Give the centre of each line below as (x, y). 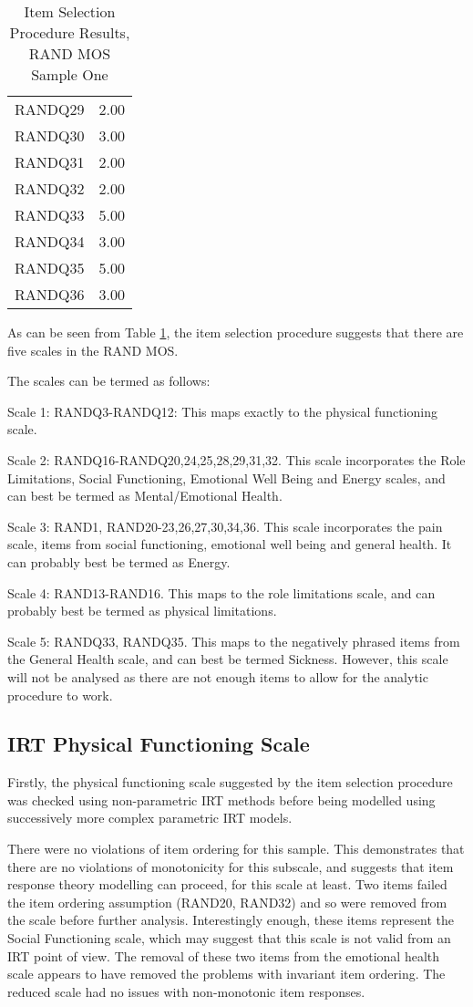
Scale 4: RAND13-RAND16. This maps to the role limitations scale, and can (221, 592)
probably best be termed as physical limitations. (142, 611)
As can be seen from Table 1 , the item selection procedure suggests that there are (236, 332)
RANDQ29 (50, 109)
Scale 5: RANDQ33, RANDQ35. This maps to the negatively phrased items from (234, 641)
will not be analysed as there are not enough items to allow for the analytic (218, 676)
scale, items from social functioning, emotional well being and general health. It (230, 544)
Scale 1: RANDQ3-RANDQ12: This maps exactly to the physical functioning (222, 411)
